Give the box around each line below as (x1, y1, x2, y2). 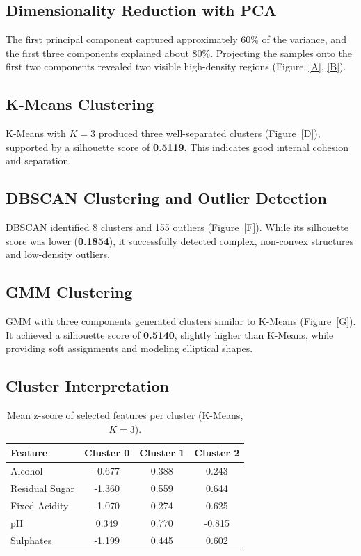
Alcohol (10, 463, 43, 478)
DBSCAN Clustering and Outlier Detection (6, 187, 327, 209)
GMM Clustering (6, 281, 133, 303)
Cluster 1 (139, 445, 185, 460)
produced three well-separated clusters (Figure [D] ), (98, 126, 321, 141)
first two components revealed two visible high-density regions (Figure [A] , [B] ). (6, 59, 346, 74)
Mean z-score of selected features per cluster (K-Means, (7, 408, 243, 422)
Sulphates (10, 532, 52, 547)
